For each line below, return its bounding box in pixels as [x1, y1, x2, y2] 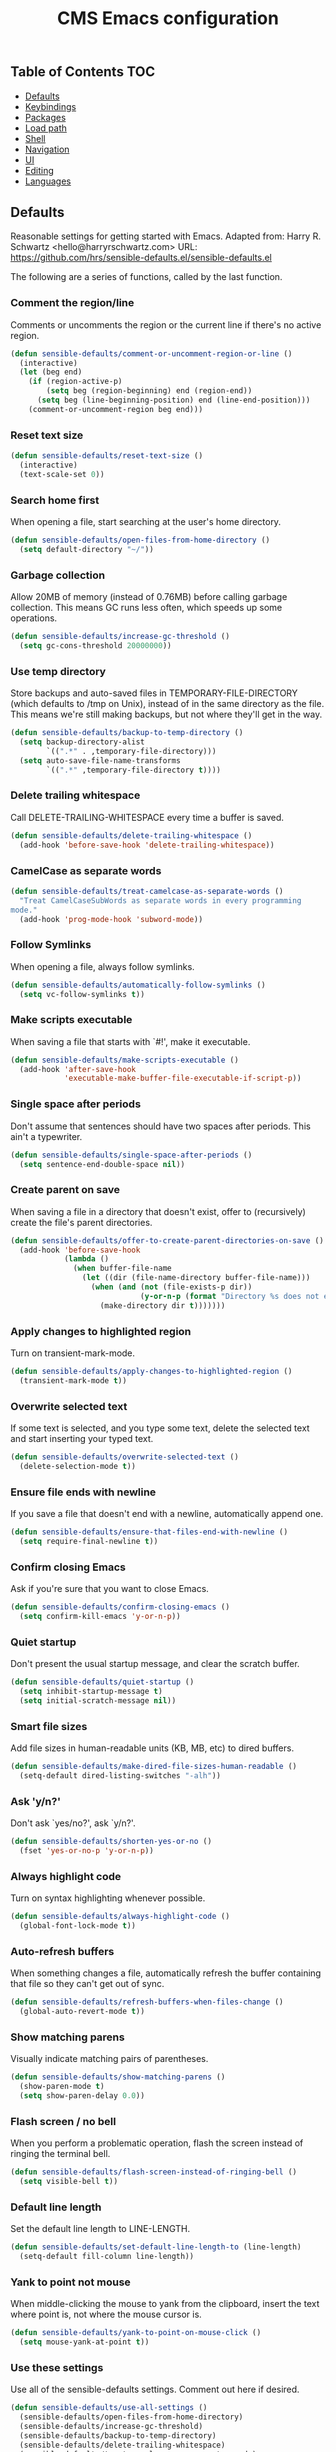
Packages [24, 111, 67, 123]
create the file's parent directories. [10, 1216, 153, 1228]
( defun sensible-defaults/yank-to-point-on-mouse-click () [10, 2328, 262, 2338]
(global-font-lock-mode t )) [19, 1921, 137, 1931]
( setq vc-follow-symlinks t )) [19, 989, 145, 999]
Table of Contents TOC [10, 63, 156, 81]
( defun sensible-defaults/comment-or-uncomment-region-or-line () [10, 348, 293, 359]
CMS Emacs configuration [56, 7, 280, 30]
